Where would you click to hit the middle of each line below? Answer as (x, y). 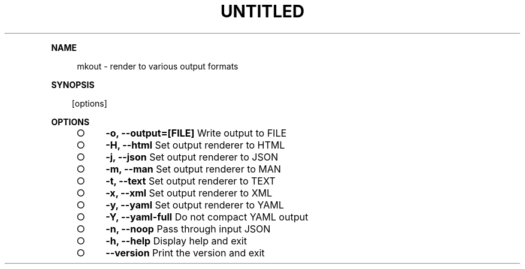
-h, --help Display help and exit (176, 241)
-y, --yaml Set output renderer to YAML (195, 205)
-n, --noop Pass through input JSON (188, 229)
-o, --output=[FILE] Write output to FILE (196, 133)
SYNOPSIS (73, 84)
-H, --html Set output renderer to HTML (195, 145)
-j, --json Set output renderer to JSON (192, 157)
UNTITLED (262, 11)
